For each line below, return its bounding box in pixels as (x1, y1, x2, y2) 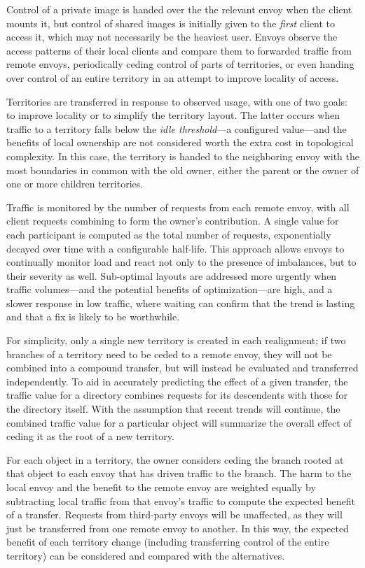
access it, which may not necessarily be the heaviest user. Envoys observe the (6, 29, 338, 44)
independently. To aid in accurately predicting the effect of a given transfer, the (6, 374, 348, 388)
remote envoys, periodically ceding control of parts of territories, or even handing (6, 57, 354, 71)
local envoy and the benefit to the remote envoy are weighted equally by (6, 480, 316, 494)
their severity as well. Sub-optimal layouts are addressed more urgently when (6, 268, 337, 283)
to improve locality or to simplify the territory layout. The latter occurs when (6, 108, 340, 122)
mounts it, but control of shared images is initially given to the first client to (6, 15, 336, 30)
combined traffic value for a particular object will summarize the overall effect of (6, 415, 352, 429)
